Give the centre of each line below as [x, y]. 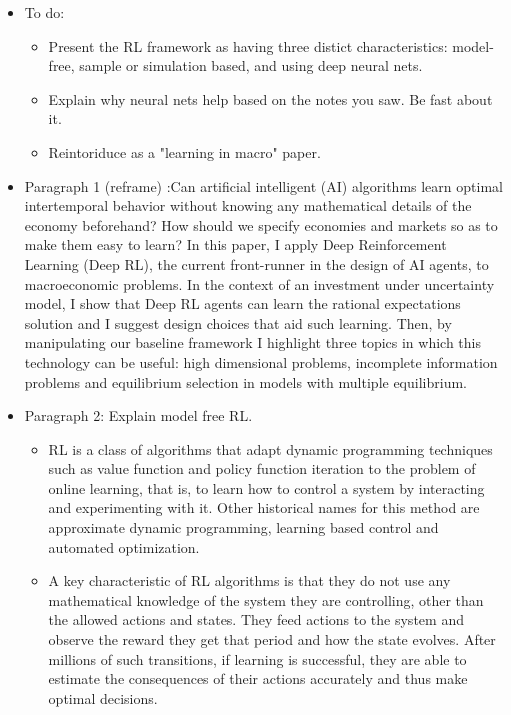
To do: [44, 12]
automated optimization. [124, 546]
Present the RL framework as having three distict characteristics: [248, 45]
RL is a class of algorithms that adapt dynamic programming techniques [270, 448]
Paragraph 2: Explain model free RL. [138, 415]
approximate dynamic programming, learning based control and [243, 527]
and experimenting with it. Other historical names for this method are [264, 507]
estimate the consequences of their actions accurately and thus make [258, 678]
